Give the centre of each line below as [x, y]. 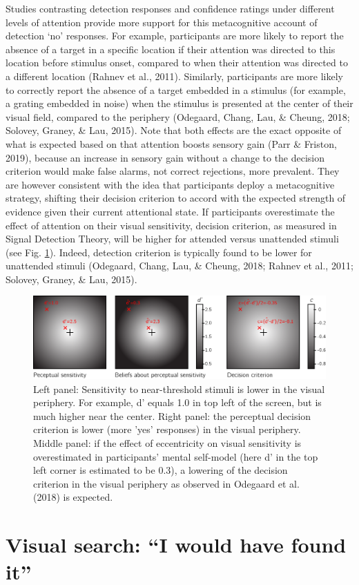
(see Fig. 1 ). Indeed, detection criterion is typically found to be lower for [159, 252]
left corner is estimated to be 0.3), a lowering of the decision [161, 470]
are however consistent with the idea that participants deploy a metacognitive [170, 184]
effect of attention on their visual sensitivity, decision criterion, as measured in [171, 225]
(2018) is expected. [73, 497]
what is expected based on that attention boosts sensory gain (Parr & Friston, [171, 143]
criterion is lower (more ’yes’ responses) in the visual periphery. [167, 429]
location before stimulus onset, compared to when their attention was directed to [177, 63]
